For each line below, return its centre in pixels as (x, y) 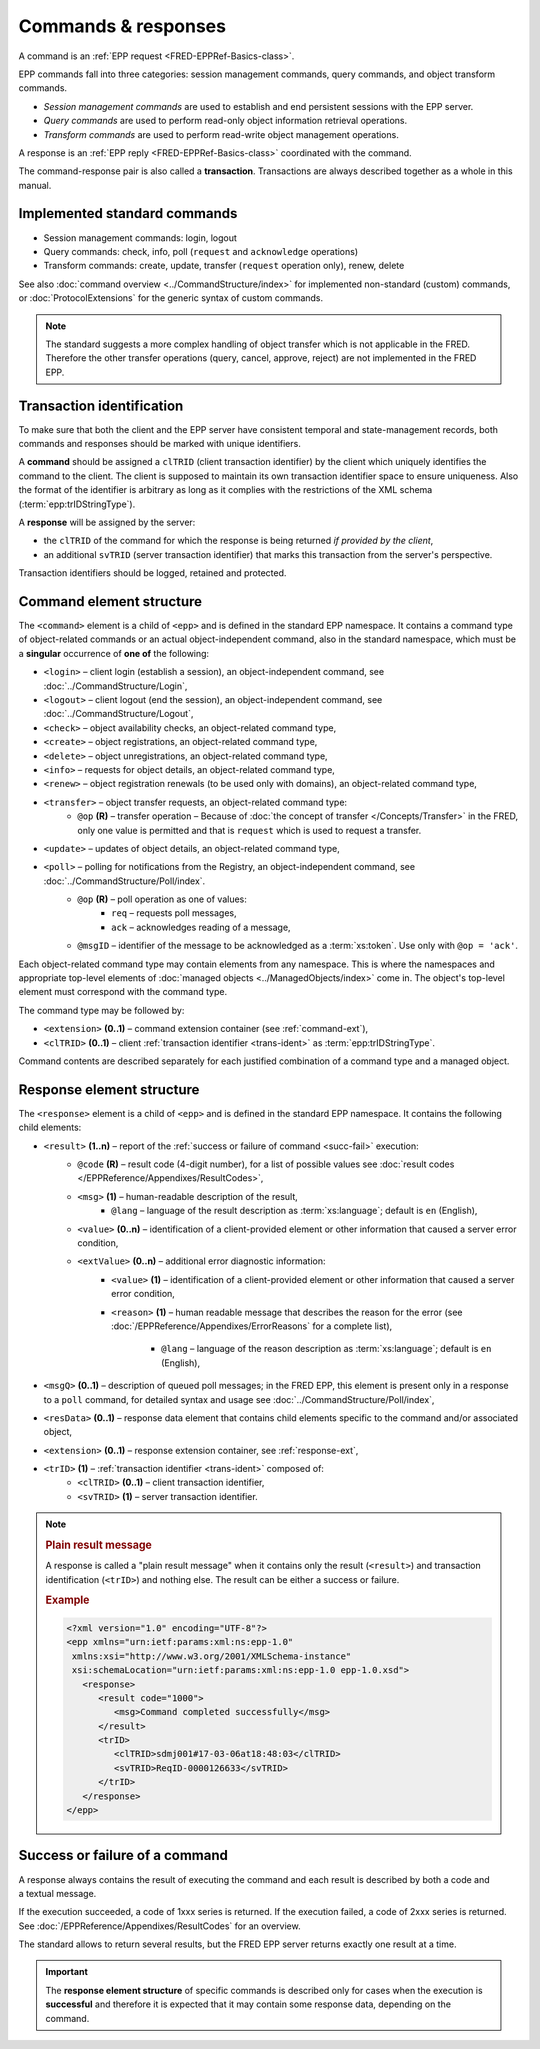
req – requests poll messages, (174, 913)
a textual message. (57, 1893)
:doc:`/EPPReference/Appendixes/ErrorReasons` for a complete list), (252, 1326)
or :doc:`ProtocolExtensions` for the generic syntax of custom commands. (171, 298)
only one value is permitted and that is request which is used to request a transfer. (249, 830)
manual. (35, 185)
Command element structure (110, 601)
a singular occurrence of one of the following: (114, 653)
